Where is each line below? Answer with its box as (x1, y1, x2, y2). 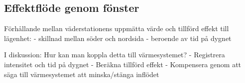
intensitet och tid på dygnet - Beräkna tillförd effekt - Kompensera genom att (4, 59, 242, 69)
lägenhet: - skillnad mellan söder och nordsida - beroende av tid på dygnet (4, 33, 232, 43)
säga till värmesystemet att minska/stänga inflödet (4, 69, 159, 79)
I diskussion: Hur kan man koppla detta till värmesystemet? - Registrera (4, 49, 225, 60)
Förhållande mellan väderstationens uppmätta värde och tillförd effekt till (4, 23, 229, 34)
